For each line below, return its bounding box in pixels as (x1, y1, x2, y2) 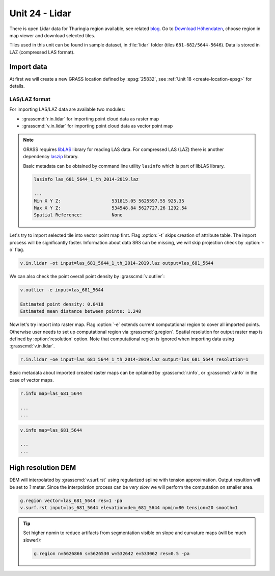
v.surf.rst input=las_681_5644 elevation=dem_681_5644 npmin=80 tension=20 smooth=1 (20, 505, 238, 511)
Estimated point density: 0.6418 (20, 301, 104, 307)
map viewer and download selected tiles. (9, 32, 95, 38)
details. (9, 83, 25, 89)
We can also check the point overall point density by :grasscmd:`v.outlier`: (9, 273, 165, 280)
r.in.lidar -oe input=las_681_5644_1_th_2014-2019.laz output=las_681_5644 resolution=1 (20, 357, 249, 362)
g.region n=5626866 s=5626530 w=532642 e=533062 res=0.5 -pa (34, 550, 190, 556)
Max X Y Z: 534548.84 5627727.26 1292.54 (34, 205, 187, 211)
